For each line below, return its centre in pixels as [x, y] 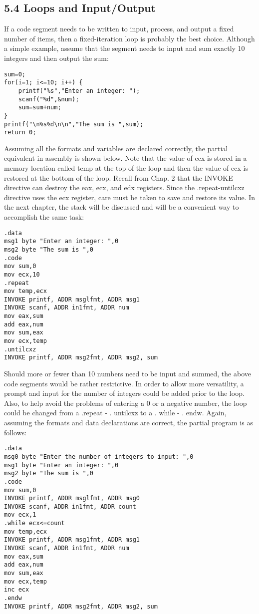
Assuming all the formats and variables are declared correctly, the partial [116, 148]
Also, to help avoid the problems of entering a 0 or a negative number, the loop [126, 403]
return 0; [20, 133]
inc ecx [17, 590]
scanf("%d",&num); [49, 99]
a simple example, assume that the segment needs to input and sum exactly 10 [125, 48]
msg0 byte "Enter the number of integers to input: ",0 [99, 457]
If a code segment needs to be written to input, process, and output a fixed [119, 29]
